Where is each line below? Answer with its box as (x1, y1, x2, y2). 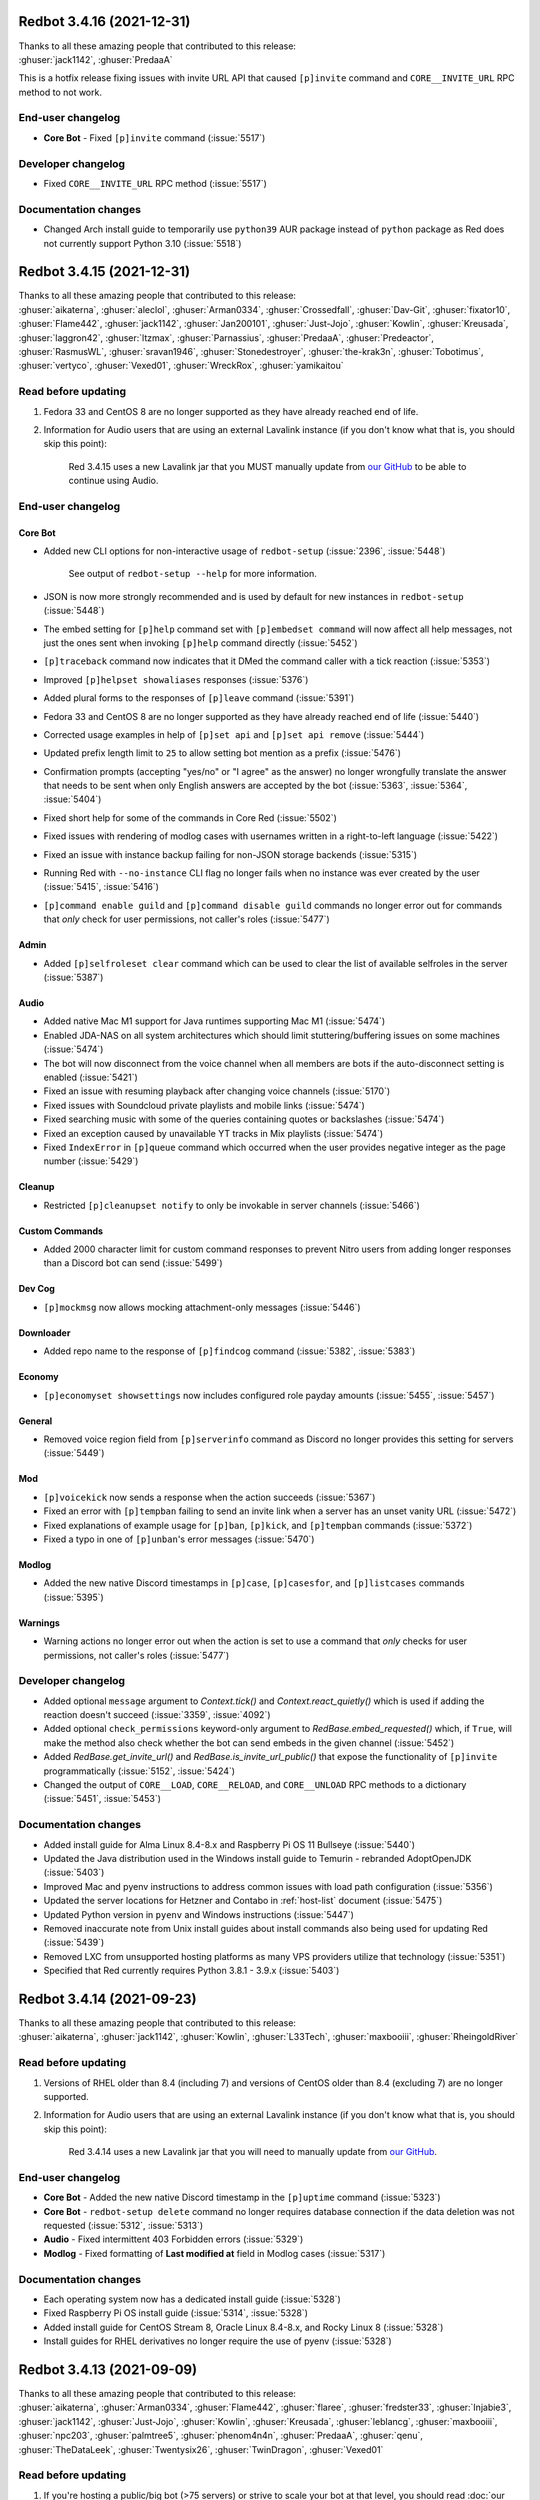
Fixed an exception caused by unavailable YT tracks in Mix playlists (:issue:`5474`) (43, 1127, 384, 1139)
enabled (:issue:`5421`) (43, 1071, 139, 1083)
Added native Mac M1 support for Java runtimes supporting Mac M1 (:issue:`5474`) (43, 1015, 385, 1027)
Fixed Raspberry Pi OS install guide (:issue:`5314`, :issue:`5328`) (43, 2307, 309, 2319)
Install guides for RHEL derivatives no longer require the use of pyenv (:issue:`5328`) (43, 2335, 392, 2347)
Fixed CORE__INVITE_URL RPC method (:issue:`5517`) (43, 177, 267, 189)
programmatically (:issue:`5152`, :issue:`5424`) (43, 1765, 235, 1777)
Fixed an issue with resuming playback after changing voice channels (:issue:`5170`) (43, 1085, 391, 1097)
